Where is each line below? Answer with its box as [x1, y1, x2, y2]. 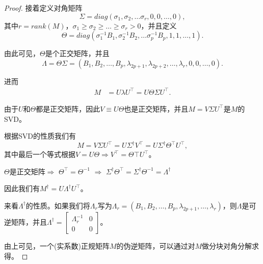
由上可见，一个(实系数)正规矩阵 [4, 240, 110, 251]
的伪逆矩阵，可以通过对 [116, 240, 195, 251]
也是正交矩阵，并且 [124, 103, 189, 114]
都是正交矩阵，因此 [36, 103, 100, 114]
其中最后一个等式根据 [4, 149, 75, 160]
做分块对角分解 [202, 240, 252, 251]
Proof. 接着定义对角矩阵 [4, 3, 83, 13]
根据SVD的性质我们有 [4, 130, 76, 141]
